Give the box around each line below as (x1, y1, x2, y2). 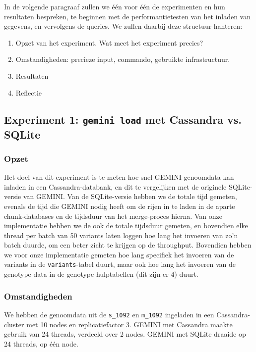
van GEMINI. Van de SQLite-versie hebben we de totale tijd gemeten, (23, 191, 237, 201)
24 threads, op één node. (4, 338, 78, 349)
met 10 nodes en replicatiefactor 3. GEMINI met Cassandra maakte (26, 319, 233, 329)
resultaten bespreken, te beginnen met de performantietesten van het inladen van (4, 11, 251, 21)
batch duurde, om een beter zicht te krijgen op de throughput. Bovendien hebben (4, 240, 252, 250)
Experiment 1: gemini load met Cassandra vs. (4, 111, 242, 127)
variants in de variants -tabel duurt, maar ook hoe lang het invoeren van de (4, 259, 236, 269)
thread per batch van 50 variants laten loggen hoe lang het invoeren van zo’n (4, 230, 238, 240)
